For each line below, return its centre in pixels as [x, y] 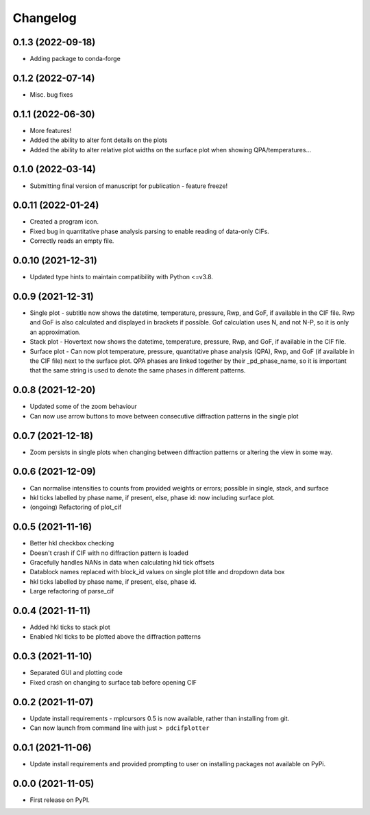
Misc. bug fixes [51, 94]
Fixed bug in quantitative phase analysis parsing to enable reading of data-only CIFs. [150, 231]
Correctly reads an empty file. [72, 241]
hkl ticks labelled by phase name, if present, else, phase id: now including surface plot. [152, 497]
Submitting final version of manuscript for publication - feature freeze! [129, 186]
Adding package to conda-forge [75, 59]
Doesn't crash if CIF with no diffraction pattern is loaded [109, 553]
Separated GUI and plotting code [76, 673]
